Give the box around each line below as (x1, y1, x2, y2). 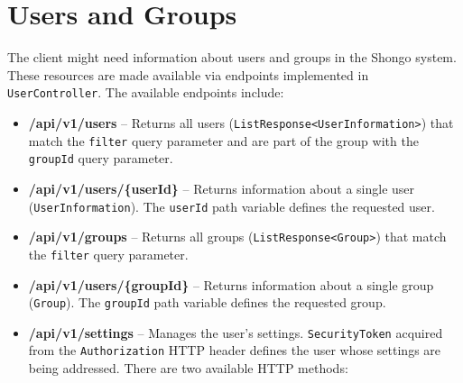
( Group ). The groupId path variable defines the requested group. (28, 293, 386, 312)
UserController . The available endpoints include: (7, 83, 284, 102)
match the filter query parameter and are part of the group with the (28, 131, 419, 150)
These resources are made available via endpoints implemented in (7, 65, 369, 84)
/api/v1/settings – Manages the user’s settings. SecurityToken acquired (28, 323, 443, 342)
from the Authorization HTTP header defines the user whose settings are (28, 341, 441, 360)
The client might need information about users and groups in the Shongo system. (7, 48, 457, 67)
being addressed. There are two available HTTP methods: (28, 359, 348, 378)
